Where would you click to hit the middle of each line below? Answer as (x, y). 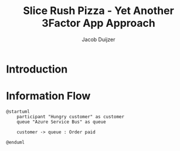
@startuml (18, 111)
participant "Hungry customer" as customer (71, 116)
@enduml (16, 142)
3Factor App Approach (99, 23)
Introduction (37, 69)
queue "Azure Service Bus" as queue (62, 122)
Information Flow (48, 96)
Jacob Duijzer (99, 39)
